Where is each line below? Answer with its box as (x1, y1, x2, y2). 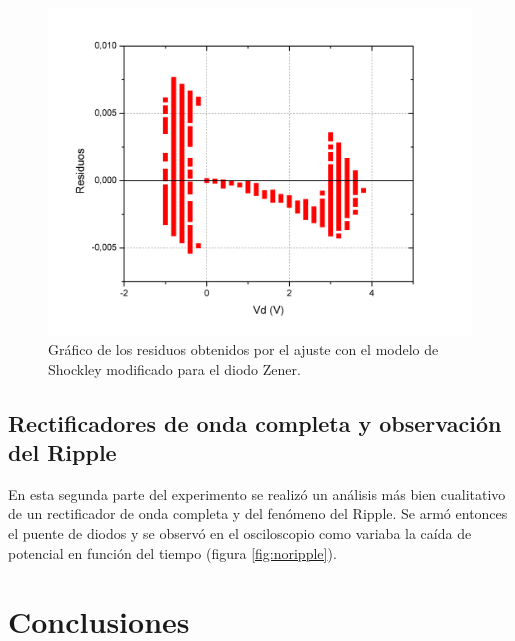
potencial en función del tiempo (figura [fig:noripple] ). (8, 542, 337, 563)
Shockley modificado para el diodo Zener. (48, 358, 301, 379)
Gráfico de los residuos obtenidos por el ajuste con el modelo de (48, 339, 439, 360)
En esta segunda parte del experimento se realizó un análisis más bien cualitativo (8, 483, 506, 504)
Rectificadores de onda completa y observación (8, 407, 502, 438)
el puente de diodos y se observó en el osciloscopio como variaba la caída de (8, 523, 472, 544)
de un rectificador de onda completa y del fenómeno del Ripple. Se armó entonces (8, 503, 508, 524)
